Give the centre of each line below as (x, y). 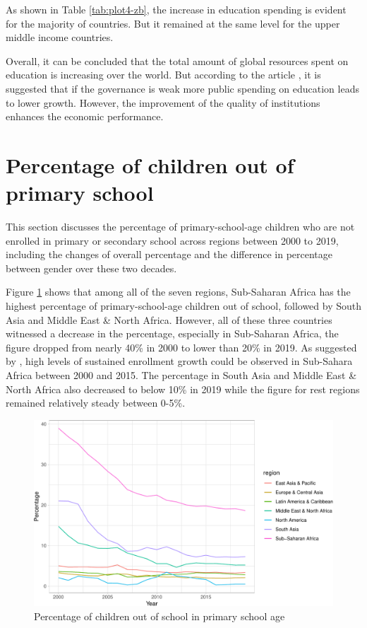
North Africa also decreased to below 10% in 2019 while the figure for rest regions (183, 389)
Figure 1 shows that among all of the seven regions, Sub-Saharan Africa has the (178, 292)
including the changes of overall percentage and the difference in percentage (169, 254)
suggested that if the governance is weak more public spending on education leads (182, 88)
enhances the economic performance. (85, 116)
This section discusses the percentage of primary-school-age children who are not (180, 227)
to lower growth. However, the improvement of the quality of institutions (163, 102)
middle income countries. (60, 37)
